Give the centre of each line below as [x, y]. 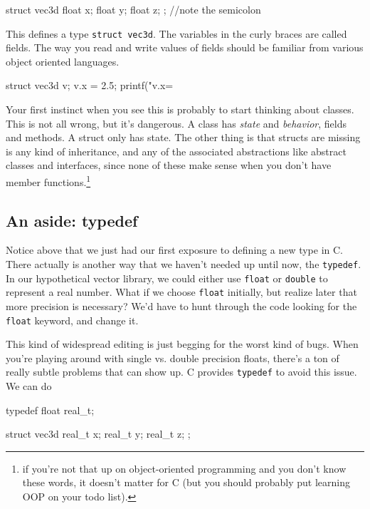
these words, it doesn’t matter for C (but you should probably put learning [186, 482]
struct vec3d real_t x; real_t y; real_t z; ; [98, 434]
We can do [29, 386]
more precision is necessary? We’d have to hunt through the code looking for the [181, 306]
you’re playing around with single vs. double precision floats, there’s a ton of [173, 358]
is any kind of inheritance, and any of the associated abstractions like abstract [176, 151]
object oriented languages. [63, 61]
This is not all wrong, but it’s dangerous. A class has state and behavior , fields [176, 123]
